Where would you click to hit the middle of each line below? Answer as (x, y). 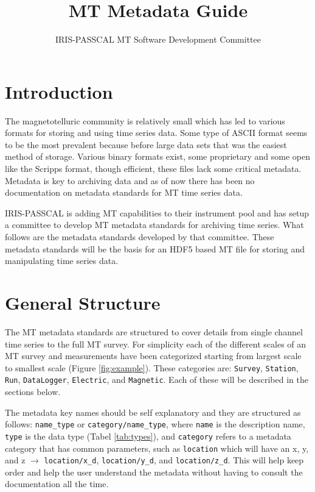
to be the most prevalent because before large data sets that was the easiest (146, 144)
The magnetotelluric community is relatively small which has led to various (145, 120)
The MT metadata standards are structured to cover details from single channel (154, 331)
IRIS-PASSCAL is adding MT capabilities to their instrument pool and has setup (157, 212)
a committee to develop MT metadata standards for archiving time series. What (154, 225)
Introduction (59, 91)
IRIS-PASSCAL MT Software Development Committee (158, 39)
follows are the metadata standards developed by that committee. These (140, 237)
